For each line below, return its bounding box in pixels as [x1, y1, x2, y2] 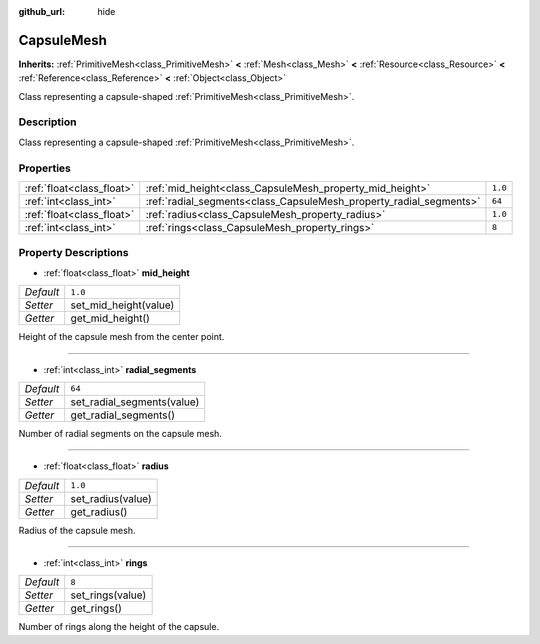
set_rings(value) [70, 588, 147, 602]
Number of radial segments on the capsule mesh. [18, 427, 222, 439]
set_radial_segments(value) [70, 395, 200, 409]
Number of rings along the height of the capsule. [18, 621, 220, 633]
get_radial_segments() [70, 408, 175, 422]
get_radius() [70, 505, 128, 519]
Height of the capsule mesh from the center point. [18, 331, 225, 343]
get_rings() [70, 601, 122, 615]
